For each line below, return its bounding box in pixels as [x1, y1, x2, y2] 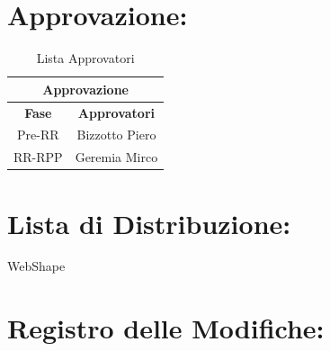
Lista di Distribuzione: [7, 204, 291, 241]
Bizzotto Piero [76, 125, 156, 144]
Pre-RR [17, 125, 59, 144]
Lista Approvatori [36, 49, 135, 67]
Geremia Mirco [75, 148, 158, 166]
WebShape [7, 256, 66, 275]
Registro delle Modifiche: [7, 310, 325, 346]
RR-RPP [13, 148, 63, 166]
